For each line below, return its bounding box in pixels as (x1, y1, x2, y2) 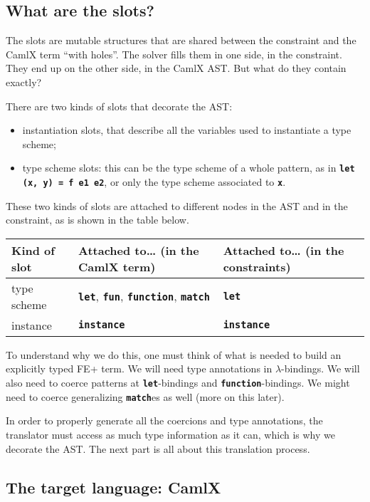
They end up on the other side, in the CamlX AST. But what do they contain (6, 61, 347, 75)
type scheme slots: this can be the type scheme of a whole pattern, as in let (22, 160, 355, 175)
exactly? (6, 74, 42, 89)
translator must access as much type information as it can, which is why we (6, 427, 335, 441)
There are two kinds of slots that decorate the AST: (6, 98, 233, 113)
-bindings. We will (281, 361, 360, 376)
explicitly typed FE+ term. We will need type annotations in (6, 361, 273, 376)
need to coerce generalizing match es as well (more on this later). (6, 389, 285, 404)
